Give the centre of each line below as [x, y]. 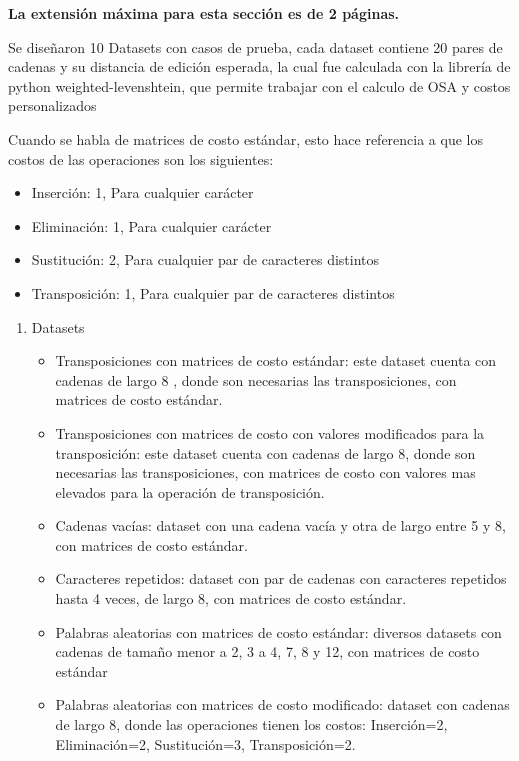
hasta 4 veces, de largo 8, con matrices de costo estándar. [231, 598]
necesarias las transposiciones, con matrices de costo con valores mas [265, 472]
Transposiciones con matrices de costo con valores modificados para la [270, 432]
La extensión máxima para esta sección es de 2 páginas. [204, 13]
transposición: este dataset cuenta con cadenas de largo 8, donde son [265, 452]
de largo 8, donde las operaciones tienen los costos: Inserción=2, [251, 724]
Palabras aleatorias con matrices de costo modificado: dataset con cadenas [282, 704]
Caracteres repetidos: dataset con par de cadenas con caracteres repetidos [281, 578]
